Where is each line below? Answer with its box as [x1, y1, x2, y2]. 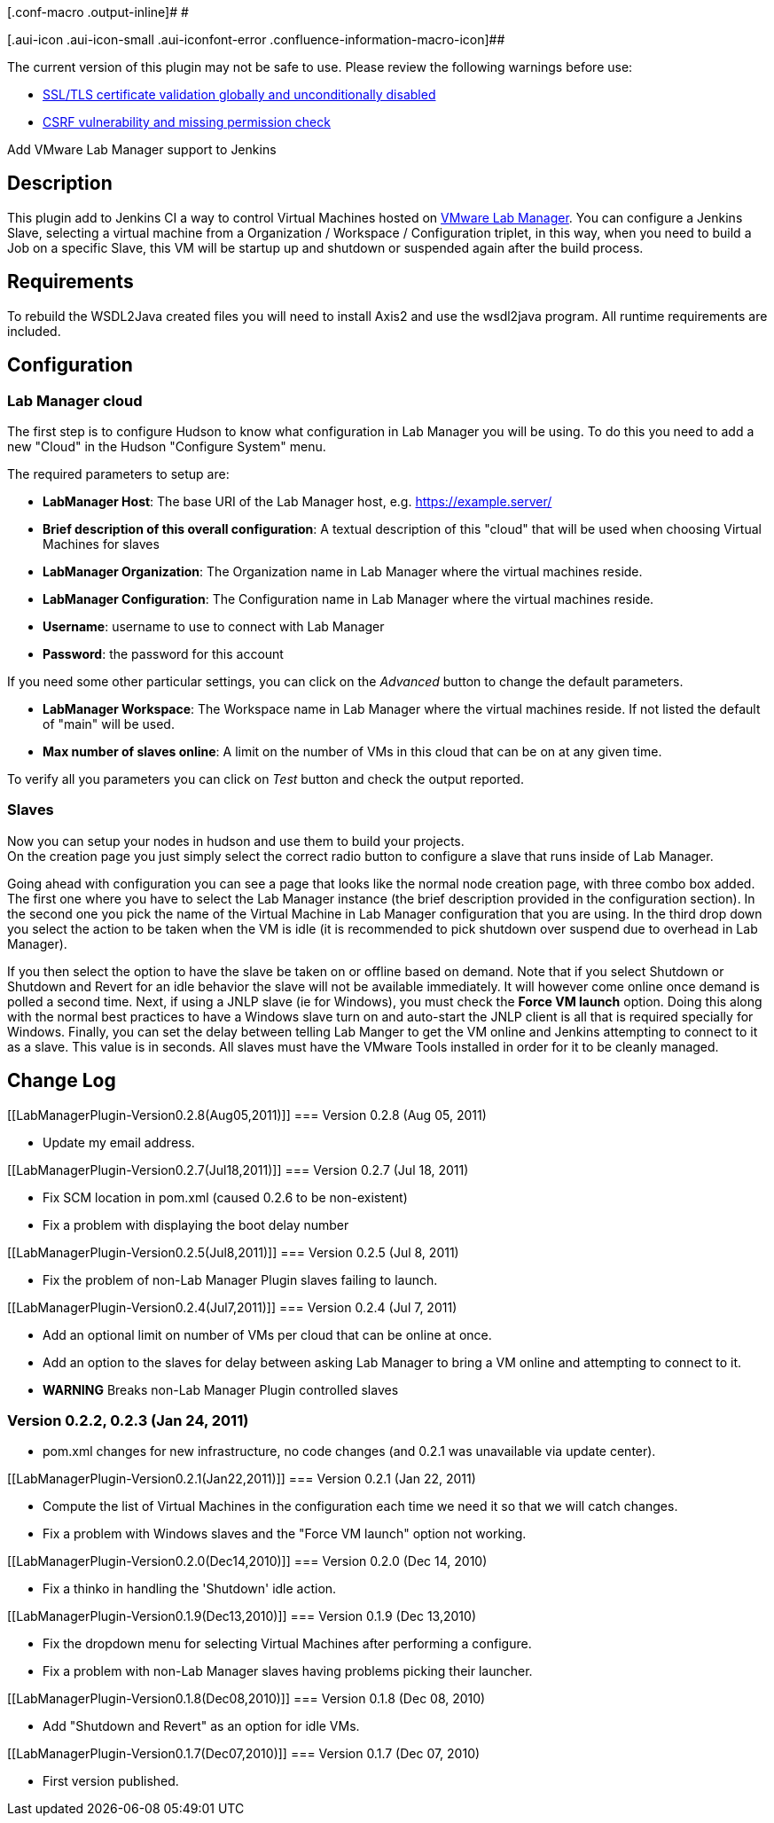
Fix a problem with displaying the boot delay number [43, 1217, 349, 1232]
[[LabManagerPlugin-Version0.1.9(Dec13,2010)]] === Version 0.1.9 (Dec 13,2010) [7, 1608, 476, 1624]
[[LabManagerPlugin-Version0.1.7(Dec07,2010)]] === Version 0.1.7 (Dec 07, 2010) [7, 1746, 481, 1762]
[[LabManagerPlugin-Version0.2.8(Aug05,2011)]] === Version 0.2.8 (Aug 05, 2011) [7, 1107, 487, 1123]
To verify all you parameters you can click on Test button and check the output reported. [7, 771, 524, 786]
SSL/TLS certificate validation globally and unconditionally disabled [43, 87, 436, 102]
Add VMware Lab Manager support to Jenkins [7, 142, 277, 157]
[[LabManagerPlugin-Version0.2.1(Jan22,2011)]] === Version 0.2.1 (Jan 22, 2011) [7, 1471, 476, 1487]
